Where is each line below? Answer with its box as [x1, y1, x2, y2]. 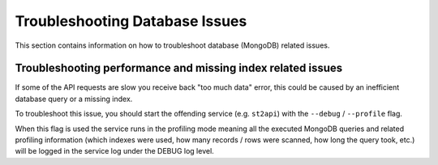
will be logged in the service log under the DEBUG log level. [15, 146, 214, 156]
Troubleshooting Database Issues [15, 12, 247, 30]
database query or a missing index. [15, 94, 133, 104]
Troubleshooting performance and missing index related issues [15, 61, 343, 75]
